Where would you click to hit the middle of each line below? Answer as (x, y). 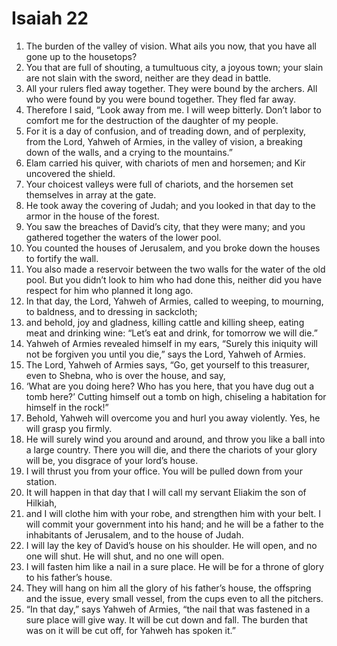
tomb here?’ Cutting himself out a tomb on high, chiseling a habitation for (176, 396)
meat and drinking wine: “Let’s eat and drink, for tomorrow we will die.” (171, 333)
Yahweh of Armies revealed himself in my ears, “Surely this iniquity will (171, 343)
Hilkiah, (41, 503)
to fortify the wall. (62, 258)
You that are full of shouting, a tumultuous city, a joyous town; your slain (174, 67)
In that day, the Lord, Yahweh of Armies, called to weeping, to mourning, (174, 301)
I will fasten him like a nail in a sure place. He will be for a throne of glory (174, 566)
